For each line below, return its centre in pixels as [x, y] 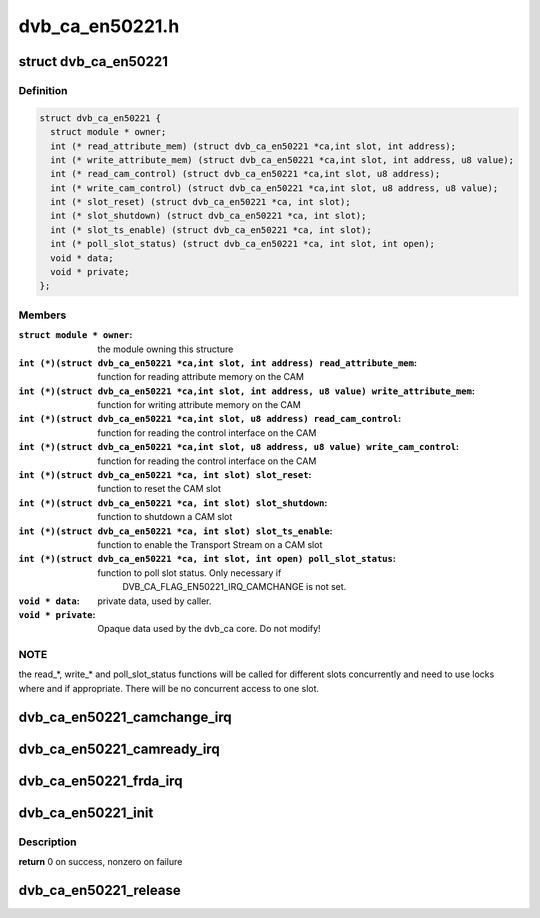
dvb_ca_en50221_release [99, 890]
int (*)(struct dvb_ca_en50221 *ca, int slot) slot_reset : [165, 475]
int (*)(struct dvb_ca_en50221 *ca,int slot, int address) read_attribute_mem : [217, 362]
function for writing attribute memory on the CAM [199, 405]
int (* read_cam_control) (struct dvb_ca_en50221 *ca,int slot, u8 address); [245, 174]
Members [42, 315]
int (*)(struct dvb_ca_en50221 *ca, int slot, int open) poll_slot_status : [207, 559]
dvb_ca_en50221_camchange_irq [125, 716]
